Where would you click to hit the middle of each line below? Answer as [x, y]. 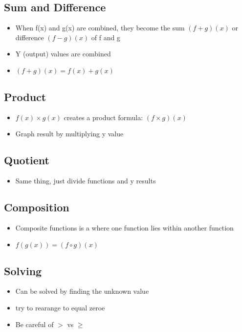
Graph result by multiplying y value [69, 134]
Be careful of [34, 324]
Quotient [27, 160]
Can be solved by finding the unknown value [82, 291]
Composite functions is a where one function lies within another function [124, 227]
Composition [37, 207]
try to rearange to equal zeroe [60, 307]
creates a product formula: [103, 117]
